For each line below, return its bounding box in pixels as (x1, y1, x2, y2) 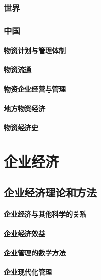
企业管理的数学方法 (4, 247, 66, 257)
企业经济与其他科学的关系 (4, 209, 86, 219)
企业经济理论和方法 (4, 185, 97, 200)
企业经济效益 (4, 228, 45, 238)
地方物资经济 (4, 103, 45, 113)
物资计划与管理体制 (4, 45, 66, 56)
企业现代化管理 (4, 266, 52, 277)
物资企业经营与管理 (4, 84, 66, 94)
